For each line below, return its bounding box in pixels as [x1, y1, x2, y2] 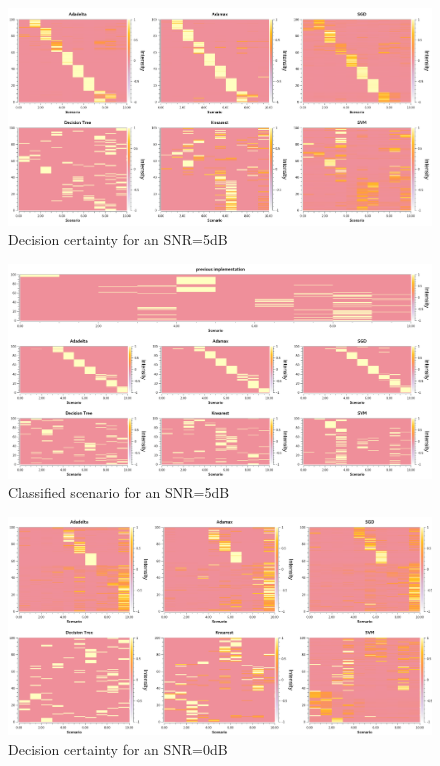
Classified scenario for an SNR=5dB [8, 482, 230, 503]
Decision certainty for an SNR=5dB [8, 229, 228, 250]
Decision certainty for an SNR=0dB [8, 738, 228, 759]
